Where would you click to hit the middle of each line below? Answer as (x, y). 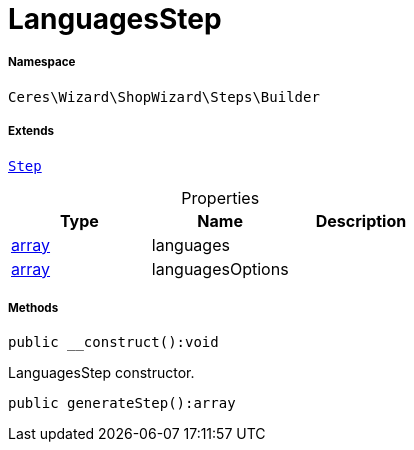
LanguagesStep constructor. (101, 373)
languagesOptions (220, 268)
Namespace (42, 62)
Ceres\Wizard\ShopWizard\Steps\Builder (164, 96)
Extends (31, 131)
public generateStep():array (122, 403)
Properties (220, 197)
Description (361, 220)
